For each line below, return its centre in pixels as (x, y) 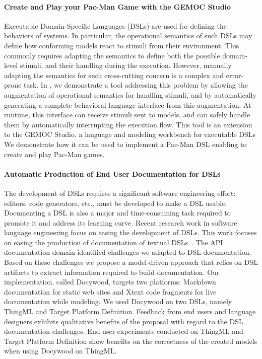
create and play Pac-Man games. (54, 154)
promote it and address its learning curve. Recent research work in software (121, 222)
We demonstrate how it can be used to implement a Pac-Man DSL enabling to (125, 144)
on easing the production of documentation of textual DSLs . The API (114, 242)
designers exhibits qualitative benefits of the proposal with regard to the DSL (124, 321)
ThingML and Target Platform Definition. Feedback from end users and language (130, 311)
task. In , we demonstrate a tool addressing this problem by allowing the (136, 85)
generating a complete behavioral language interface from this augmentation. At (128, 104)
